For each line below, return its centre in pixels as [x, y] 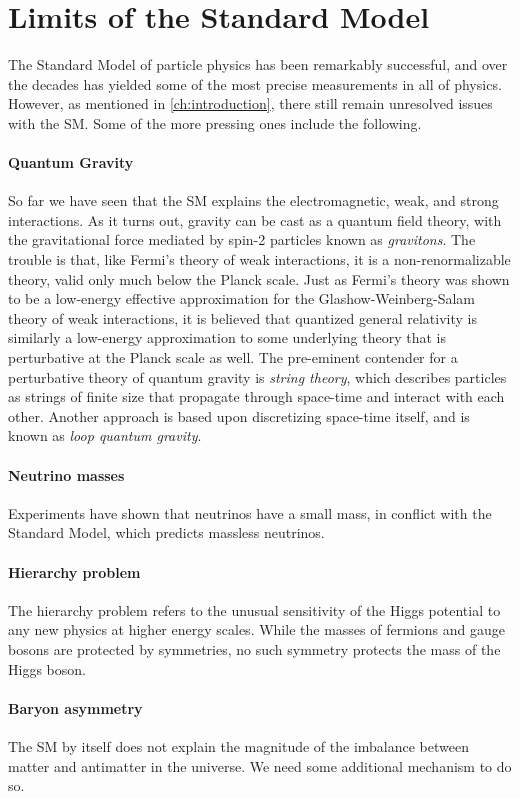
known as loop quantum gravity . [105, 435]
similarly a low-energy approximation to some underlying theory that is [227, 337]
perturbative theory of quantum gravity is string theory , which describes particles [257, 376]
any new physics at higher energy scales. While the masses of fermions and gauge [256, 629]
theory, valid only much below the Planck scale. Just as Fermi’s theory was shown [259, 278]
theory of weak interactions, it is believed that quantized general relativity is [242, 317]
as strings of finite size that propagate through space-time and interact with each [256, 396]
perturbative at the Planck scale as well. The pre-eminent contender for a [233, 357]
